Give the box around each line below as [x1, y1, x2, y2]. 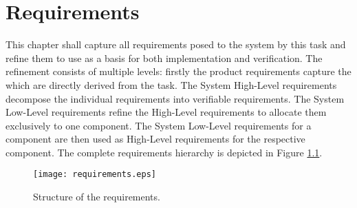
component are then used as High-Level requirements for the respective [6, 132, 305, 146]
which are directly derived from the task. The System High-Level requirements [6, 77, 337, 92]
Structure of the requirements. [33, 189, 160, 204]
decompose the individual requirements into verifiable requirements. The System [6, 91, 345, 105]
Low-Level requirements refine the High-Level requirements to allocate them [6, 105, 327, 119]
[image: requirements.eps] [33, 169, 156, 180]
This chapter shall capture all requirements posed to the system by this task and [6, 37, 346, 52]
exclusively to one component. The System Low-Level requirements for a [6, 118, 312, 132]
